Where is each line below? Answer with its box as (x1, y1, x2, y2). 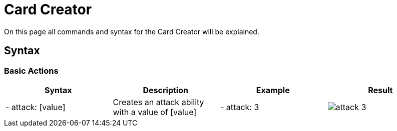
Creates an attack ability (113, 97, 204, 107)
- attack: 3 (220, 102, 259, 112)
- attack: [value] (6, 102, 66, 112)
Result (368, 85, 393, 95)
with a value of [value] (113, 107, 197, 117)
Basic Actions (4, 65, 59, 76)
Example (256, 85, 290, 95)
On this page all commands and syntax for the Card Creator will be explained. (4, 27, 259, 36)
